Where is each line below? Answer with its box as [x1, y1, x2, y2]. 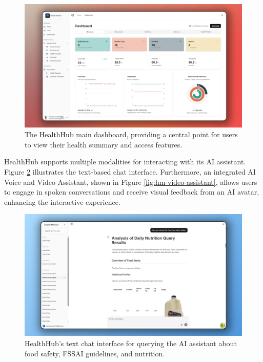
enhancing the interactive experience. [4, 196, 120, 207]
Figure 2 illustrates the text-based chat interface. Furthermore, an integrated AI [4, 166, 256, 177]
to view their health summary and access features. [25, 139, 183, 150]
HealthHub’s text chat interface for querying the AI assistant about [25, 337, 237, 348]
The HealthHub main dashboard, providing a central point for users [25, 129, 238, 140]
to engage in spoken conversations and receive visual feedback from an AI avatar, [4, 186, 259, 197]
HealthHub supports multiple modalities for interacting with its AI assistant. [4, 156, 246, 167]
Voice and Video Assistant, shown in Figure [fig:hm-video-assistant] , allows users [4, 176, 257, 187]
